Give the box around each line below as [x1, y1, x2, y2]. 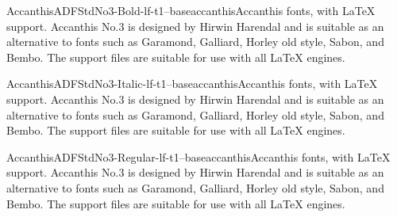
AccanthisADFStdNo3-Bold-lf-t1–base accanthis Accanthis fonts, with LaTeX [6, 2, 376, 18]
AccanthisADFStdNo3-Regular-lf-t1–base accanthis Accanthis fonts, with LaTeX [6, 148, 391, 165]
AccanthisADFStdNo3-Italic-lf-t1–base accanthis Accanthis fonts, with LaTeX [6, 75, 378, 92]
